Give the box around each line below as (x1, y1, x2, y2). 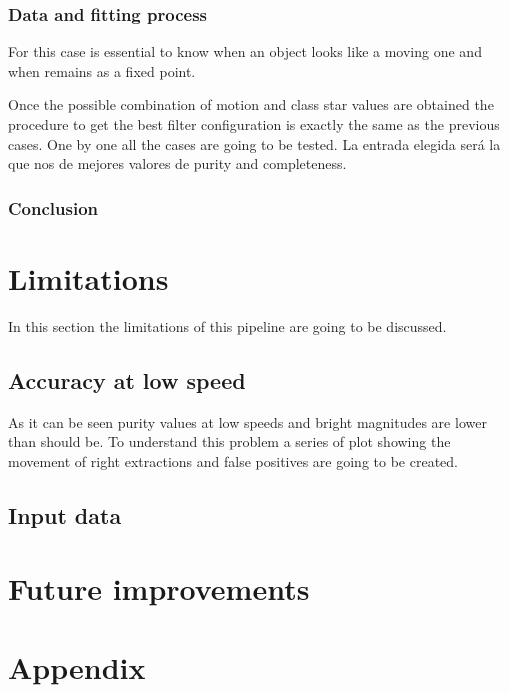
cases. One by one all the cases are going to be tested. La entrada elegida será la (8, 133, 501, 154)
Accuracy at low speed (8, 364, 246, 395)
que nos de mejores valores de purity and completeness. (8, 153, 347, 174)
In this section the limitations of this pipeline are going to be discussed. (8, 315, 447, 336)
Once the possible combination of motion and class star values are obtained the (8, 94, 494, 115)
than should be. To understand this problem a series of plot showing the (8, 431, 451, 452)
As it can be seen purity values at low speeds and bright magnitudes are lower (8, 411, 487, 432)
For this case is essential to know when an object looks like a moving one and (8, 41, 482, 62)
